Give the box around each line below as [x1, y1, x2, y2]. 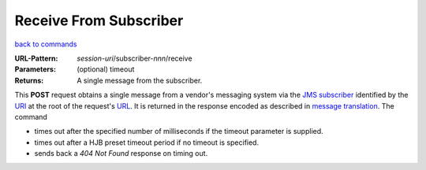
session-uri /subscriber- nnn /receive [77, 54, 192, 63]
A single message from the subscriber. [77, 76, 203, 85]
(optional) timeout [77, 65, 135, 74]
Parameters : [14, 65, 57, 74]
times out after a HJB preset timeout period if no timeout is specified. [34, 138, 260, 147]
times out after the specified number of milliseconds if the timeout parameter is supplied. [34, 127, 323, 136]
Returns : [14, 76, 44, 85]
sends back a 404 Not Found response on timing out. [34, 149, 208, 158]
